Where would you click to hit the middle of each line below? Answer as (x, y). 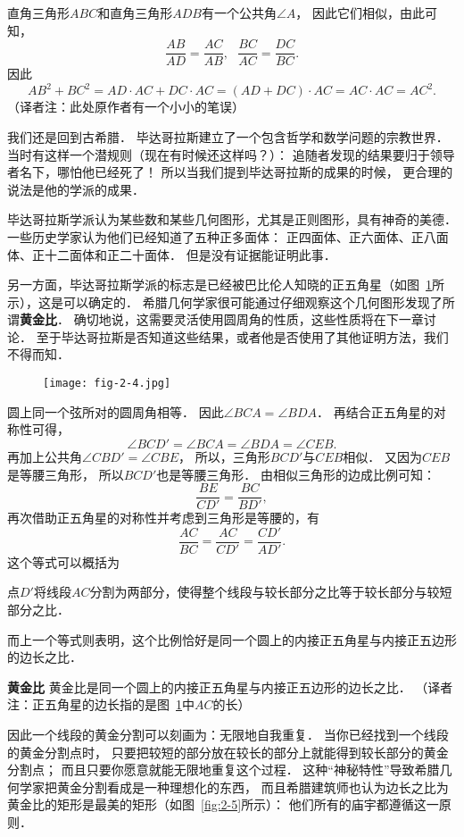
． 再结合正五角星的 (375, 411)
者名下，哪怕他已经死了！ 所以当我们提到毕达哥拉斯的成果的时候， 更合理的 (230, 172)
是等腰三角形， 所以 (66, 474)
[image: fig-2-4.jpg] (107, 384)
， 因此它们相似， (348, 13)
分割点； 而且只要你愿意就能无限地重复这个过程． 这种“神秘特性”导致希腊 (224, 770)
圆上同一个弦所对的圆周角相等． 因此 (116, 411)
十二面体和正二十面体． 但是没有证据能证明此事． (190, 254)
